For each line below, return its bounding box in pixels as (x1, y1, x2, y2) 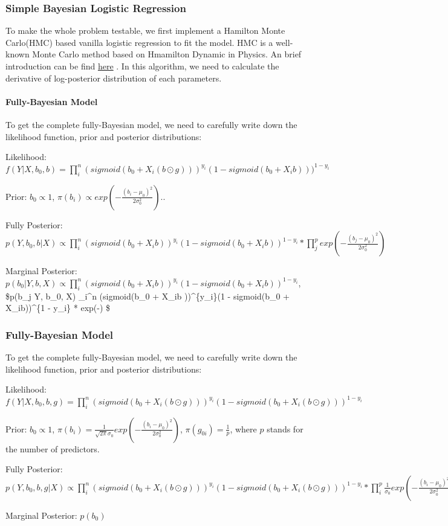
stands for (267, 422, 304, 435)
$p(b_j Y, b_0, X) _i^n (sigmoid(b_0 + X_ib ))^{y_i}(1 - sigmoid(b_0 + (5, 289, 290, 302)
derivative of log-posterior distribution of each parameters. (5, 71, 222, 84)
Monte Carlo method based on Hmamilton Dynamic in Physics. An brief (32, 48, 302, 60)
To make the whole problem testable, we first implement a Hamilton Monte (5, 24, 285, 37)
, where (230, 422, 257, 435)
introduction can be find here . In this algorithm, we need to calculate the (5, 60, 279, 72)
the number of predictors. (5, 442, 100, 455)
